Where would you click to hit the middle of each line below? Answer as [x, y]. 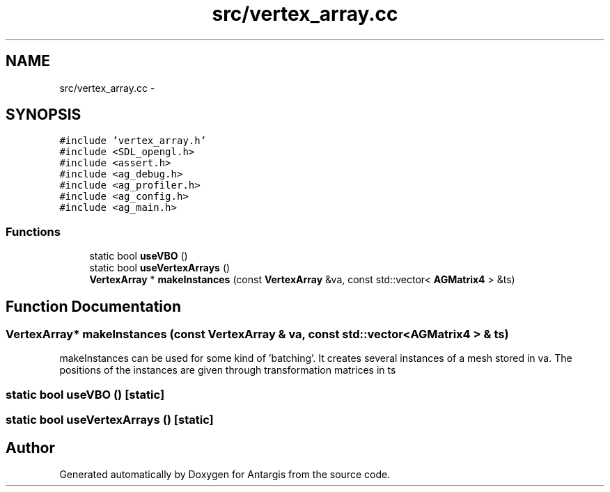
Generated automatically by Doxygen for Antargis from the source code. [225, 474]
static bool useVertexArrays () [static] [110, 420]
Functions [33, 231]
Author [30, 447]
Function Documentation [93, 306]
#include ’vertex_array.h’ [133, 141]
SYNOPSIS [44, 115]
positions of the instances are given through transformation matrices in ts [228, 370]
